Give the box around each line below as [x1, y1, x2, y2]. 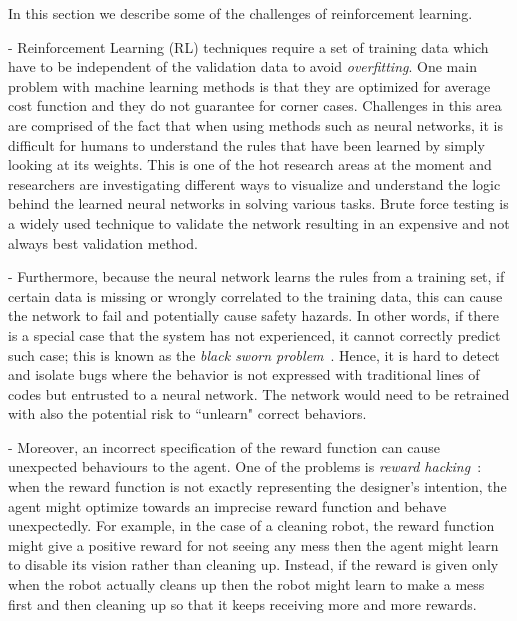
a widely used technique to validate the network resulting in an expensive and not [8, 212, 510, 233]
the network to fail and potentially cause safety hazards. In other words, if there [8, 305, 499, 326]
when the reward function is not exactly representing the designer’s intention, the [8, 476, 507, 497]
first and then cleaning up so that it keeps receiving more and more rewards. [8, 593, 477, 614]
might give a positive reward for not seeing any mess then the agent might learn [8, 534, 499, 555]
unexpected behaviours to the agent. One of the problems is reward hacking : [8, 456, 482, 477]
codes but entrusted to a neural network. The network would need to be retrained [8, 383, 510, 404]
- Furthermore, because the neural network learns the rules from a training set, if [8, 266, 505, 287]
